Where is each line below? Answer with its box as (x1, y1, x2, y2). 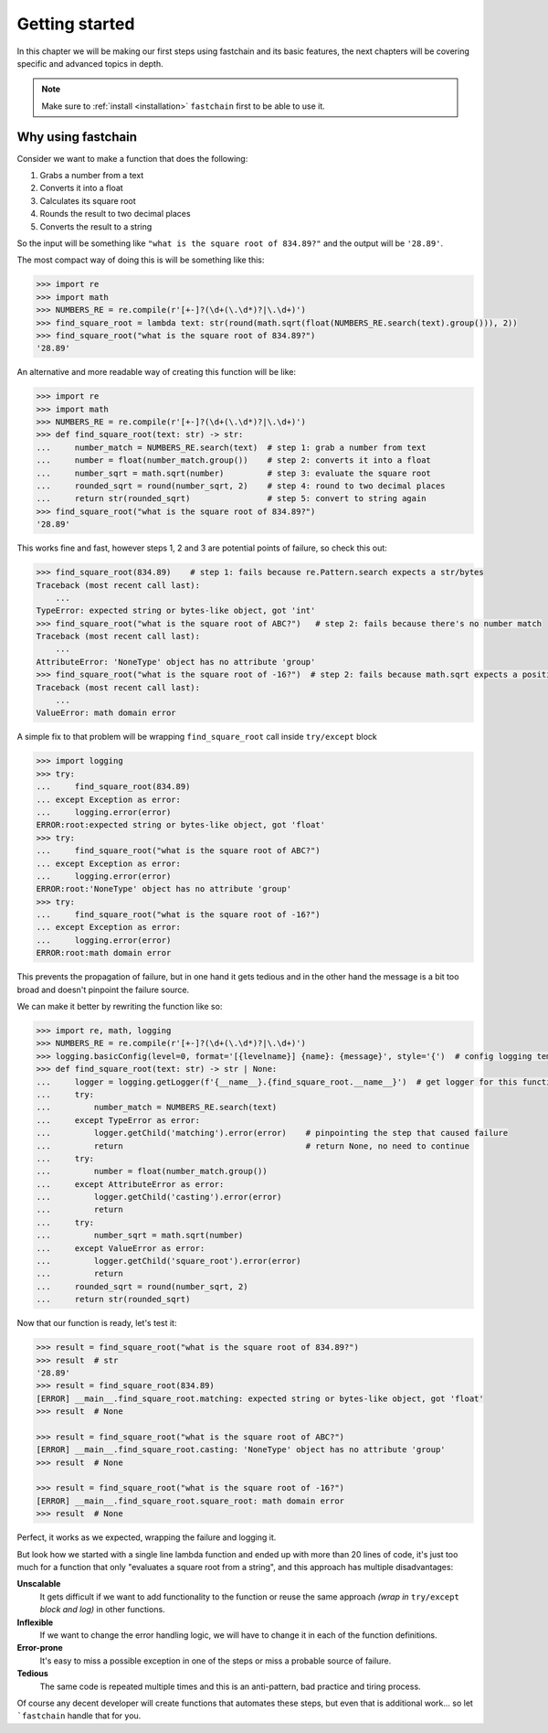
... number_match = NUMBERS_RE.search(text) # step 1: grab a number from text (36, 442, 427, 453)
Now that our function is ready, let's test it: (16, 1318, 177, 1329)
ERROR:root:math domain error (36, 947, 172, 958)
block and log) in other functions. (39, 1604, 165, 1615)
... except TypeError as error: (36, 1115, 201, 1125)
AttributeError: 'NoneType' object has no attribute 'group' (36, 657, 316, 667)
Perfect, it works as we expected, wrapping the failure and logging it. (16, 1532, 277, 1543)
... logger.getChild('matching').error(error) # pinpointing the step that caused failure (36, 1128, 509, 1139)
